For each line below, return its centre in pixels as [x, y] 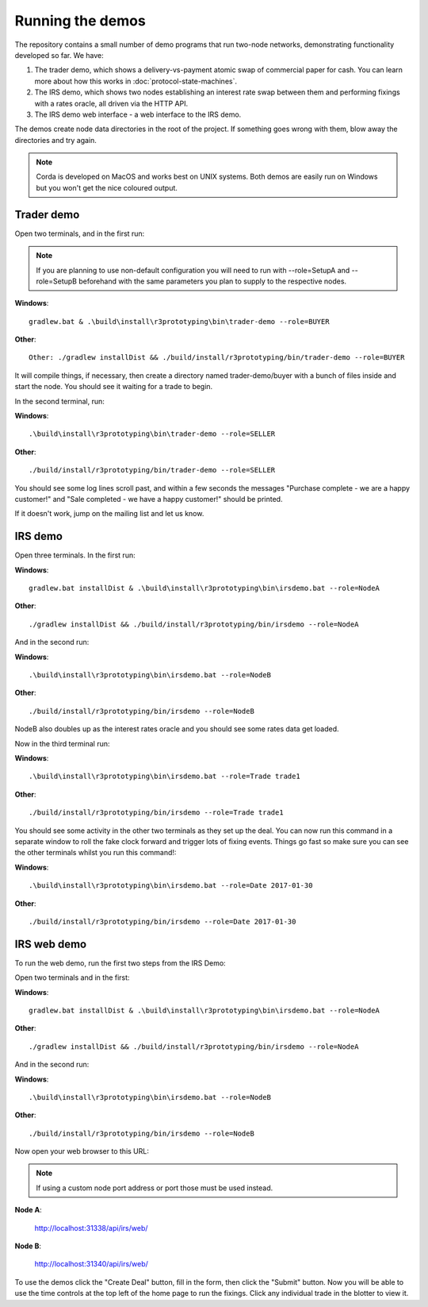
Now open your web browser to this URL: [82, 1151]
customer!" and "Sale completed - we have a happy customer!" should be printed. [149, 499]
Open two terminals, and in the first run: [80, 233]
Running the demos [80, 21]
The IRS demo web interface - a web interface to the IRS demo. [138, 114]
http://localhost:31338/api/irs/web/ [91, 1228]
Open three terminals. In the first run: [75, 555]
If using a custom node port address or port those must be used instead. [155, 1188]
